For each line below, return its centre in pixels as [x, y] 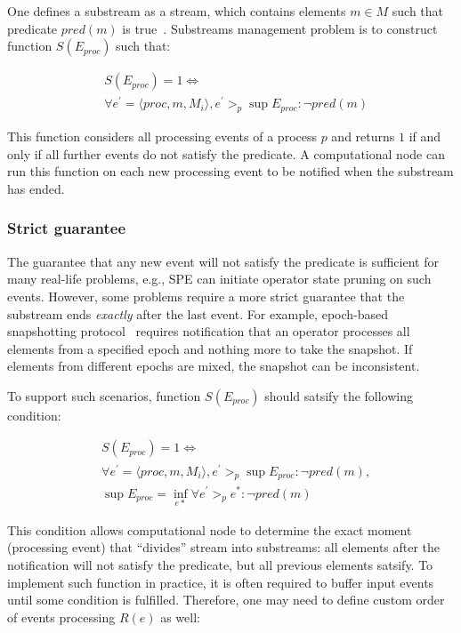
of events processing [61, 617]
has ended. [36, 188]
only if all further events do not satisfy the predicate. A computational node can [226, 153]
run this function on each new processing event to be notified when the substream [230, 171]
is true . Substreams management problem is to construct [280, 28]
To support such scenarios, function [104, 395]
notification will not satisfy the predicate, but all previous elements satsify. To [220, 564]
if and [425, 136]
